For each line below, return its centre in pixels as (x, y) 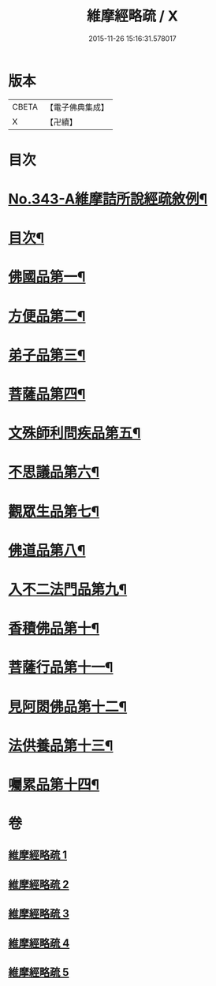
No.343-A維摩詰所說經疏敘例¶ (108, 199)
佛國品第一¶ (47, 277)
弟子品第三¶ (47, 355)
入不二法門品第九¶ (68, 589)
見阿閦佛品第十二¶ (68, 706)
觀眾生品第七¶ (54, 512)
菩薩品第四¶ (47, 394)
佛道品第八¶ (47, 550)
